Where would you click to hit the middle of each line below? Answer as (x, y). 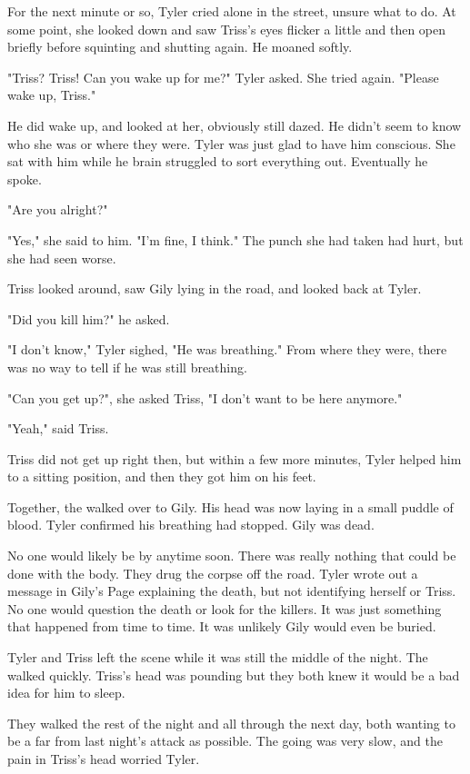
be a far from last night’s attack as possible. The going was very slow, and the (225, 741)
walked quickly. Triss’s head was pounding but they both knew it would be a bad (234, 675)
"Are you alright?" (58, 209)
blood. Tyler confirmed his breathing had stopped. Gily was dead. (191, 525)
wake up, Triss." (52, 95)
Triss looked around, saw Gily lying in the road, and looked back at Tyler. (215, 288)
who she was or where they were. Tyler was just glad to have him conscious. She (231, 143)
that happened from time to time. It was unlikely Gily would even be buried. (222, 626)
